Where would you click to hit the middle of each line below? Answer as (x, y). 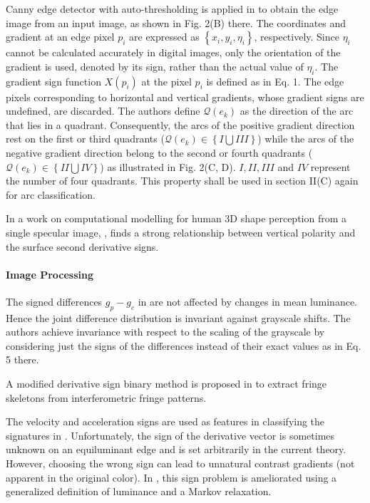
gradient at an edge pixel (60, 37)
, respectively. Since (297, 37)
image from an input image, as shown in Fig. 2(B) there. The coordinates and (176, 22)
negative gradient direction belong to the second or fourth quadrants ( (159, 152)
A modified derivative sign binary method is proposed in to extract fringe (166, 384)
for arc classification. (51, 194)
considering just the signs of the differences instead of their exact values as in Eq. (184, 345)
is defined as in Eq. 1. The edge (275, 81)
